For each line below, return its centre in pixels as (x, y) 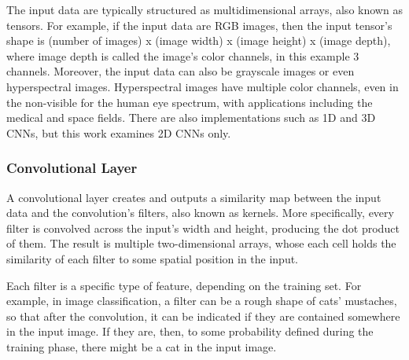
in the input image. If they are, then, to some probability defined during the (190, 331)
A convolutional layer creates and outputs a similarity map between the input (194, 197)
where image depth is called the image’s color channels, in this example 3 (183, 55)
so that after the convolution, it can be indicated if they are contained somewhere (203, 316)
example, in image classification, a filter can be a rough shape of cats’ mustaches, (202, 301)
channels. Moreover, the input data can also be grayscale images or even (181, 71)
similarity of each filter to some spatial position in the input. (153, 258)
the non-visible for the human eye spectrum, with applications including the (190, 102)
